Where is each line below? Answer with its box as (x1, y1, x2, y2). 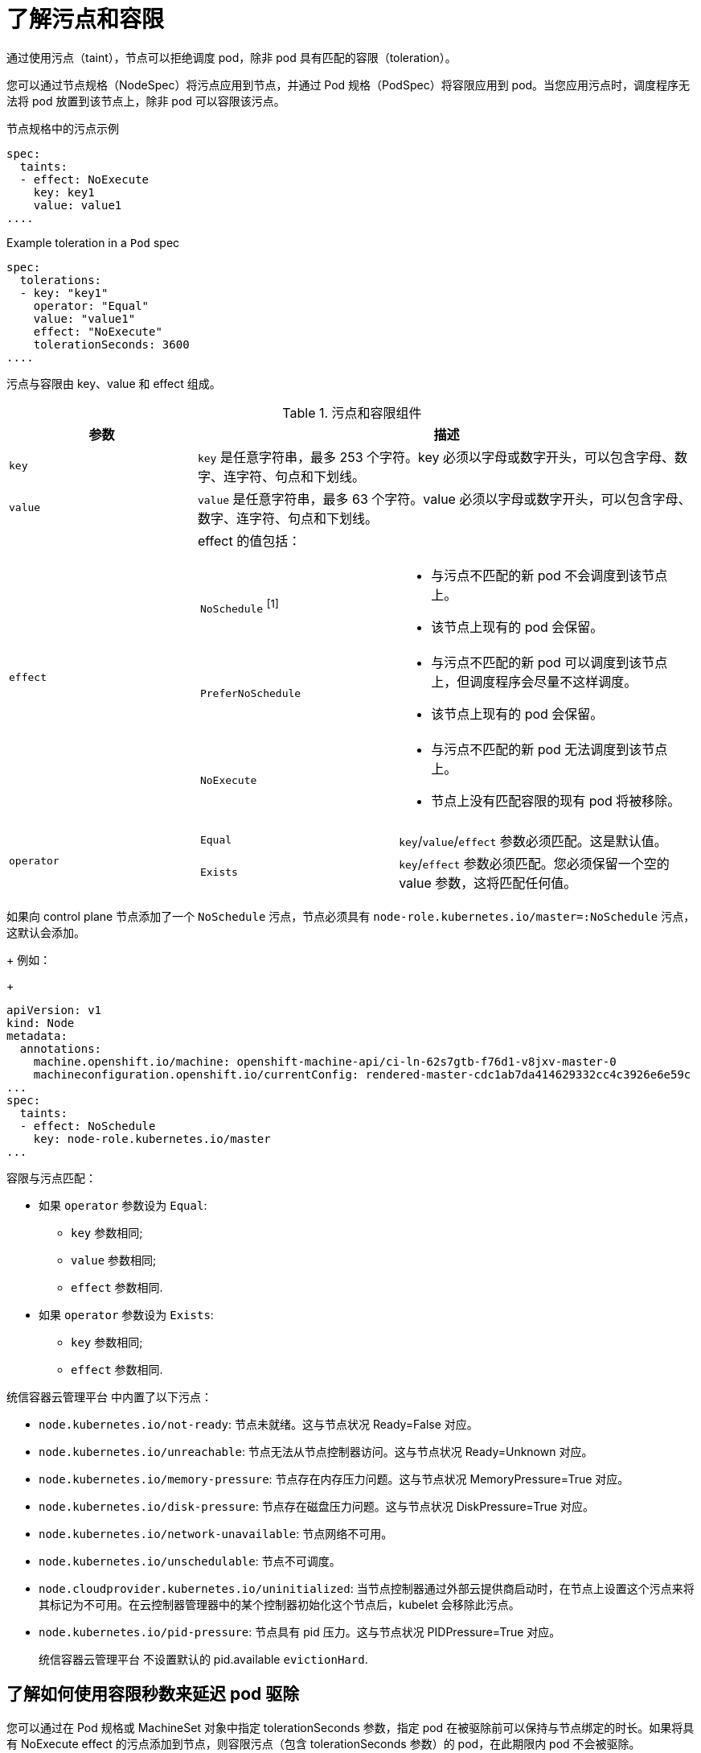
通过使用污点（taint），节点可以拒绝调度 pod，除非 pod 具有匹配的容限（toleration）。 (6, 50, 457, 64)
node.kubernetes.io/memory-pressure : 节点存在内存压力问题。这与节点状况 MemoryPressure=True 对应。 (39, 1471, 629, 1486)
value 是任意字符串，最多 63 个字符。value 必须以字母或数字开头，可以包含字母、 (197, 490, 691, 507)
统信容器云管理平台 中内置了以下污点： (6, 1389, 212, 1404)
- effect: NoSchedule (19, 1119, 156, 1132)
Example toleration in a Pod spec (6, 235, 180, 250)
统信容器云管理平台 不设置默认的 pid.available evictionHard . (39, 1652, 368, 1666)
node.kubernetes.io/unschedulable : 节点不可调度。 (39, 1553, 341, 1568)
